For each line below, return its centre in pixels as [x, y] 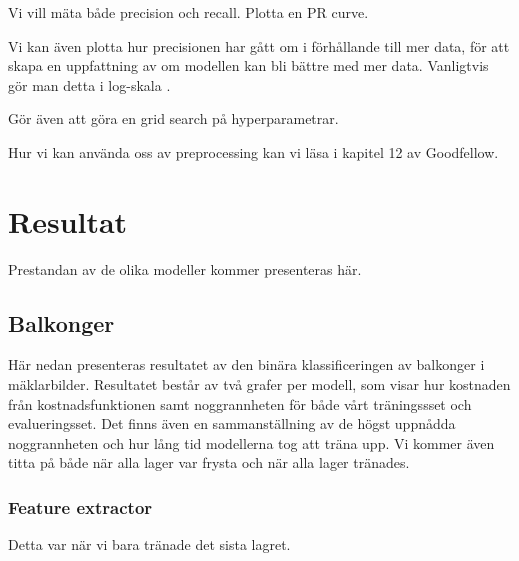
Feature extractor [80, 506]
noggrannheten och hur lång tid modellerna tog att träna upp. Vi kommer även [251, 442]
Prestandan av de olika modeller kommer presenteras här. [185, 268]
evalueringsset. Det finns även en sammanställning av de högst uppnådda [232, 423]
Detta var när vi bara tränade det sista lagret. [149, 544]
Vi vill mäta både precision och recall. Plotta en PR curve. [188, 12]
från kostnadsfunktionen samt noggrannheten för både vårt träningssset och [240, 403]
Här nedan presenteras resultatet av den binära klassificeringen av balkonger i [246, 364]
